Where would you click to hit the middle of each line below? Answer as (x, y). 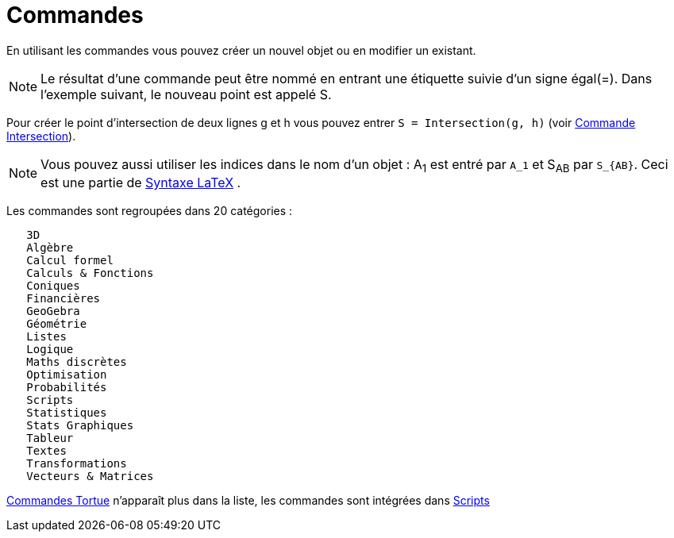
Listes (46, 336)
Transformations (77, 463)
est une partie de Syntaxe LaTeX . (141, 182)
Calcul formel (70, 260)
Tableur (50, 438)
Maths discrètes (77, 361)
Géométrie (57, 323)
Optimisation (67, 374)
